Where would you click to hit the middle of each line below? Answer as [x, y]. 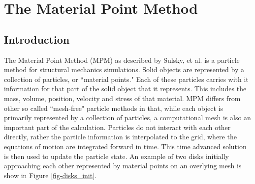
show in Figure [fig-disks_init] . [50, 175]
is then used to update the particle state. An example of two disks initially [116, 156]
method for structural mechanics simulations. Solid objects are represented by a [124, 69]
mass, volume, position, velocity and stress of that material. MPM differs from [122, 98]
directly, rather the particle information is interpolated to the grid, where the [120, 137]
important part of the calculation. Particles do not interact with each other [117, 127]
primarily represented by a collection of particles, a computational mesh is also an [127, 118]
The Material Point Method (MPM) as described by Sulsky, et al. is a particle [122, 60]
